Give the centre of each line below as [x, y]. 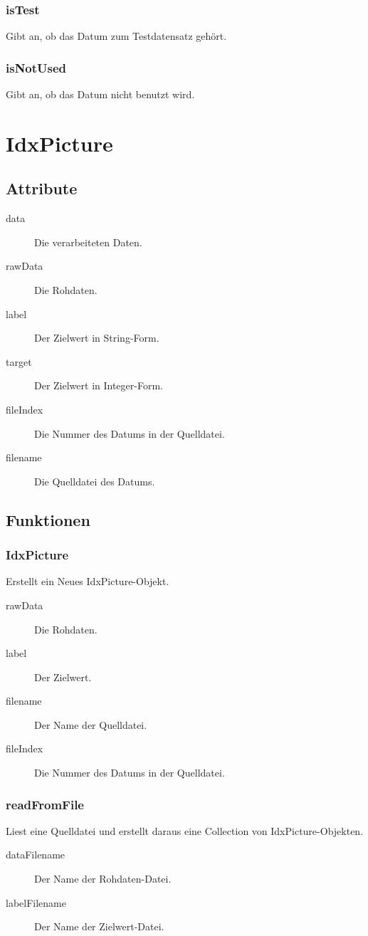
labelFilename [36, 902]
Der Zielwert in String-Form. [97, 338]
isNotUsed [36, 67]
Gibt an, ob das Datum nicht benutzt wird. [100, 94]
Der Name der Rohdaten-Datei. [103, 879]
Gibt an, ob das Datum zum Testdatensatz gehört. [116, 36]
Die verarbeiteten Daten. [88, 242]
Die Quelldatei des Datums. [95, 481]
